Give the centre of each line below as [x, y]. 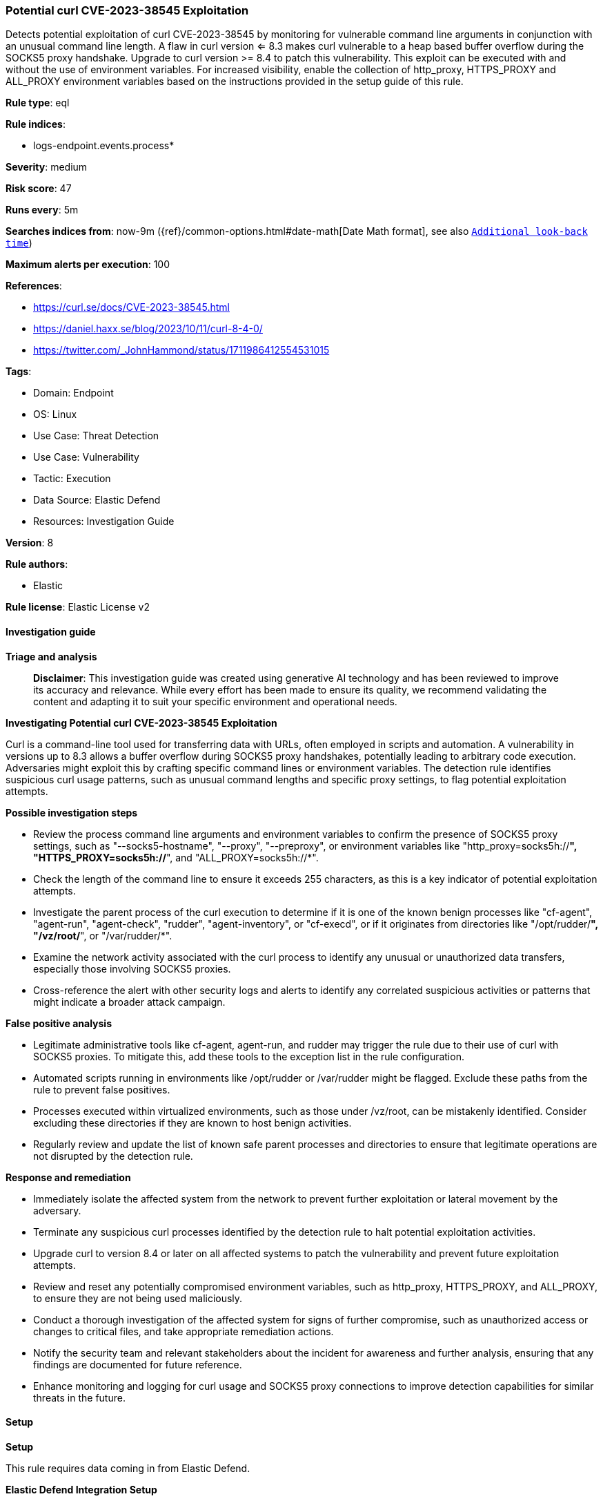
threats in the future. [79, 1397]
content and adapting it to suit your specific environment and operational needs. [215, 701]
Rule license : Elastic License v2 [78, 607]
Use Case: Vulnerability [86, 457]
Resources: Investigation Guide [104, 522]
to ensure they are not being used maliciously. [138, 1298]
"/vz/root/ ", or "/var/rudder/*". [103, 935]
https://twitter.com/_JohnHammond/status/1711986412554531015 [181, 350]
